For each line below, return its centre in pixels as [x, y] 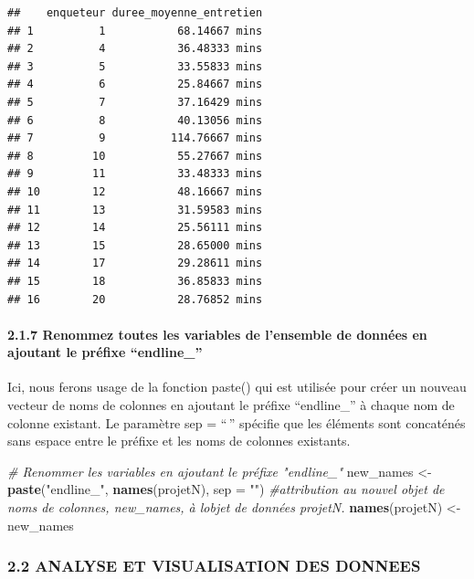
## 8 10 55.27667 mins [135, 156]
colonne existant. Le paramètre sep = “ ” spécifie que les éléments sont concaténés [237, 422]
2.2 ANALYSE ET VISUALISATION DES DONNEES [214, 566]
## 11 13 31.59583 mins [135, 210]
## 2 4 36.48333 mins [135, 49]
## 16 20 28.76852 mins [135, 299]
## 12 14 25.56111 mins [135, 228]
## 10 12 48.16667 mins [135, 191]
